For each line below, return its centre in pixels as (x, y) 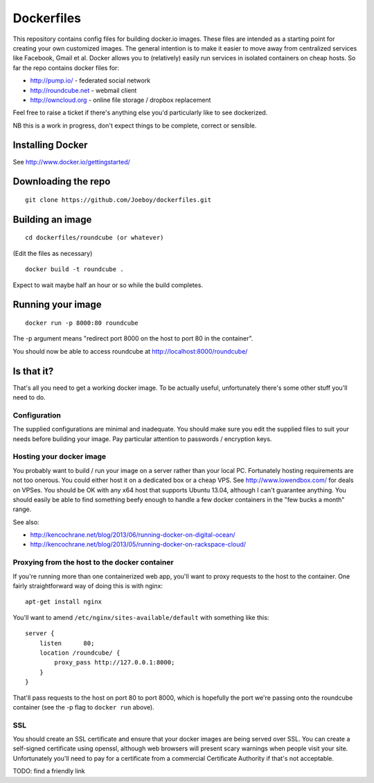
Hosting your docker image (60, 456)
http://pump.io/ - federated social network (90, 80)
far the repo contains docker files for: (66, 68)
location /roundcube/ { (80, 653)
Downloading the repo (62, 181)
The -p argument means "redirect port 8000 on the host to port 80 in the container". (133, 338)
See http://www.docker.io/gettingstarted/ (72, 162)
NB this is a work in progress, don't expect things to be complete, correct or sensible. (135, 126)
